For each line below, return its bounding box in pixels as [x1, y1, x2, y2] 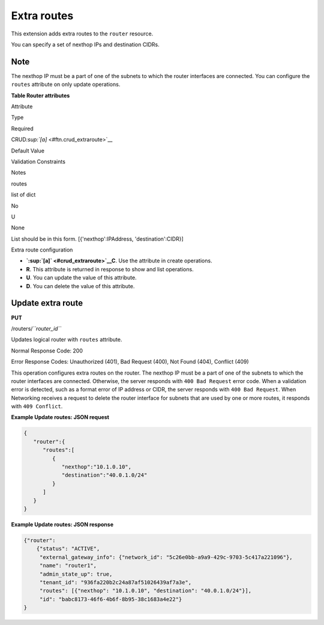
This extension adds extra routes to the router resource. [11, 30, 154, 37]
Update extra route [11, 298, 83, 309]
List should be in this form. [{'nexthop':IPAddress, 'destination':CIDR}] [11, 235, 184, 243]
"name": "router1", [39, 562, 97, 569]
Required [11, 125, 34, 132]
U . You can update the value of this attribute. [26, 274, 137, 282]
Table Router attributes [11, 92, 70, 99]
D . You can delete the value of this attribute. [26, 282, 135, 289]
